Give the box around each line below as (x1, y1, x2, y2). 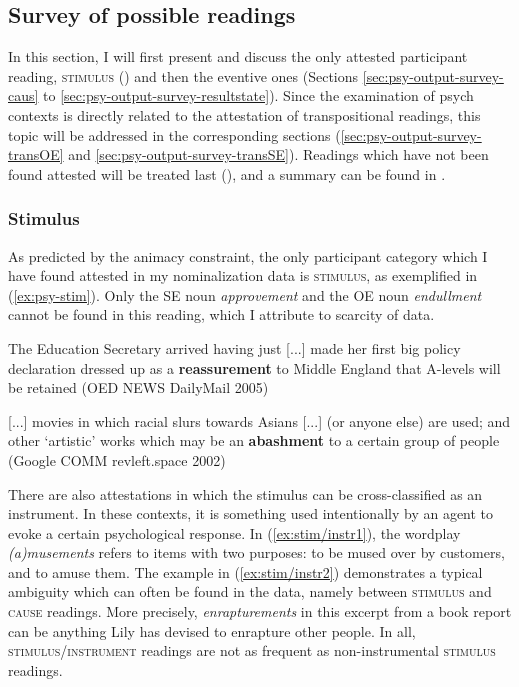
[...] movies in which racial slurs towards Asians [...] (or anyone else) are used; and (8, 410, 511, 431)
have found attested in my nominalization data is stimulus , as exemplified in (8, 265, 478, 286)
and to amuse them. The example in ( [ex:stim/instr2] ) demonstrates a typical (8, 561, 483, 582)
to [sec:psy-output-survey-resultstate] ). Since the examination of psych (43, 85, 474, 106)
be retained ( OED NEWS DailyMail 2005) (8, 377, 269, 398)
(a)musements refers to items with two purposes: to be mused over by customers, (8, 542, 505, 563)
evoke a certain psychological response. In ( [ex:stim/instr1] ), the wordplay (8, 522, 461, 543)
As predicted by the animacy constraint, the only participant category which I (8, 245, 488, 266)
